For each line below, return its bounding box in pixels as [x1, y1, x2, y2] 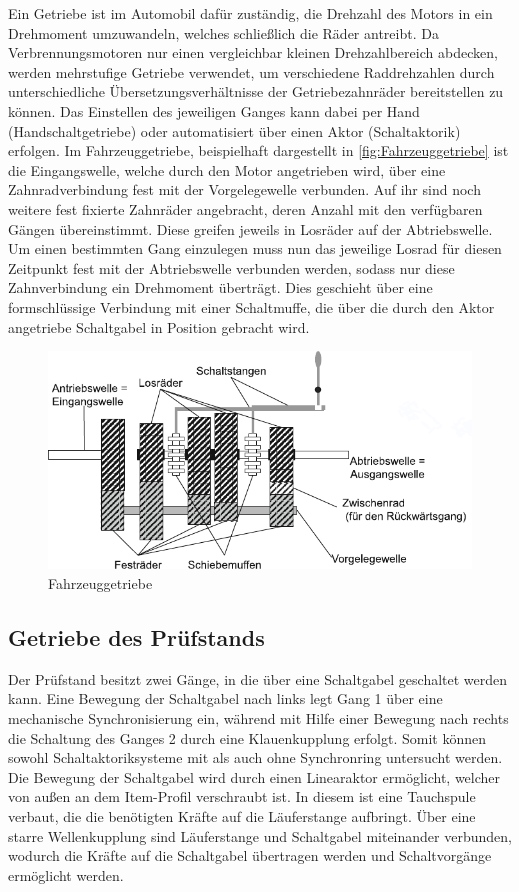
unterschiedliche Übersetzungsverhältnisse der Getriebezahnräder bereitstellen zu [8, 81, 504, 102]
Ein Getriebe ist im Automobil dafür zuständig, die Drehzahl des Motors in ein [8, 3, 493, 23]
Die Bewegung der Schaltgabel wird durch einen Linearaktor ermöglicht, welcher [8, 766, 501, 787]
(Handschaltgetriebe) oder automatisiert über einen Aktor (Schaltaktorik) [8, 120, 461, 141]
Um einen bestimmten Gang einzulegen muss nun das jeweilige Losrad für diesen [8, 238, 502, 259]
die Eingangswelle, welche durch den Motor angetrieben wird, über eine [8, 159, 446, 180]
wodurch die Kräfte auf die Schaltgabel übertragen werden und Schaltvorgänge [8, 845, 492, 866]
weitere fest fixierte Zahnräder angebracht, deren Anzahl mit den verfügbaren [8, 198, 483, 219]
